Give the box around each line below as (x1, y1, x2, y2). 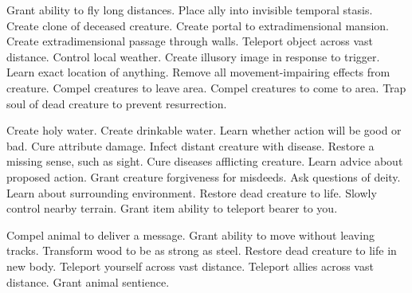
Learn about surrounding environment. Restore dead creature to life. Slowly (6, 184, 377, 201)
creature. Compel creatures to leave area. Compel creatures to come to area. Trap (6, 79, 406, 96)
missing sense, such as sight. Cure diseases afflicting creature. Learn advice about (6, 153, 403, 170)
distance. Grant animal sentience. (6, 273, 170, 290)
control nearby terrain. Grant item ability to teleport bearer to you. (6, 200, 338, 217)
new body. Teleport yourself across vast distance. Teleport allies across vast (6, 257, 374, 274)
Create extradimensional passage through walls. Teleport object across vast (6, 33, 373, 49)
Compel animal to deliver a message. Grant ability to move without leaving (6, 226, 375, 243)
